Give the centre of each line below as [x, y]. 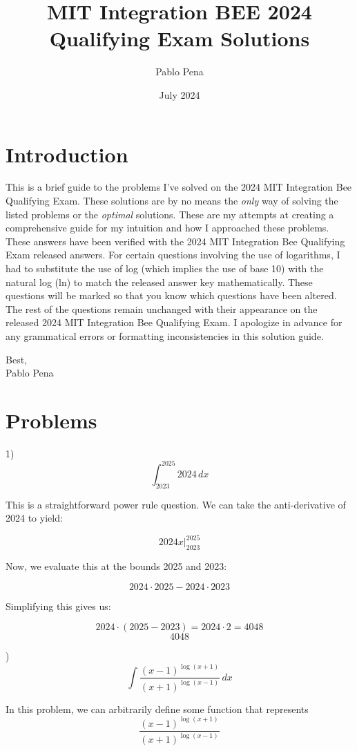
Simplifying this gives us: [58, 606]
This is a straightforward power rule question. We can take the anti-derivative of [176, 504]
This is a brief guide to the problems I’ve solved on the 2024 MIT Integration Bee [179, 187]
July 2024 [180, 94]
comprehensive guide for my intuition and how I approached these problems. [167, 228]
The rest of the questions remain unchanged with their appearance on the [162, 308]
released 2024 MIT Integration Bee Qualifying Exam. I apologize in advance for [174, 322]
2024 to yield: [34, 518]
